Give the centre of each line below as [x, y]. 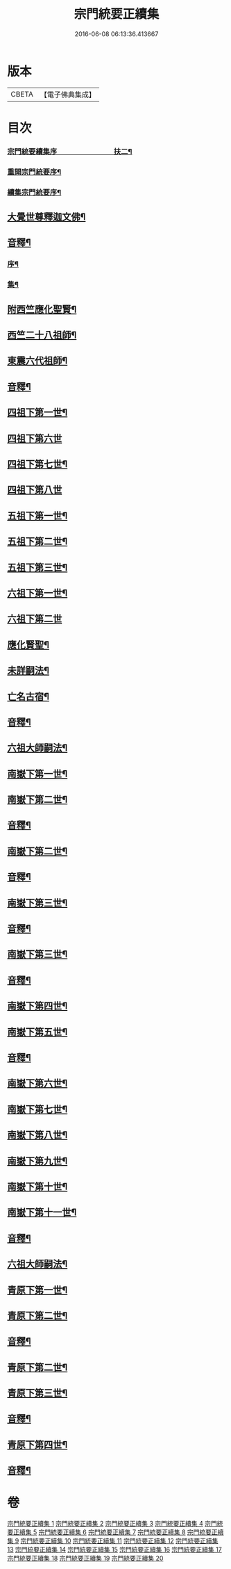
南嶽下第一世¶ [37, 773]
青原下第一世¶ [37, 1290]
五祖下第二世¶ [37, 542]
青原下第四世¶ [37, 1444]
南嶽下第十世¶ [37, 1186]
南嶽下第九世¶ [37, 1161]
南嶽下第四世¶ [37, 1006]
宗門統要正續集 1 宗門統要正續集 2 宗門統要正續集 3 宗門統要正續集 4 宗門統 [115, 1524]
